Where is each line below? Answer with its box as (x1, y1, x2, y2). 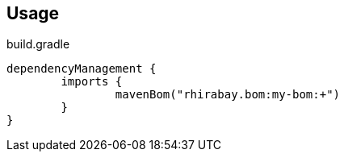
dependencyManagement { (6, 62, 157, 76)
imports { (61, 75, 123, 89)
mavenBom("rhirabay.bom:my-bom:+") (115, 88, 341, 102)
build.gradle (6, 37, 70, 52)
